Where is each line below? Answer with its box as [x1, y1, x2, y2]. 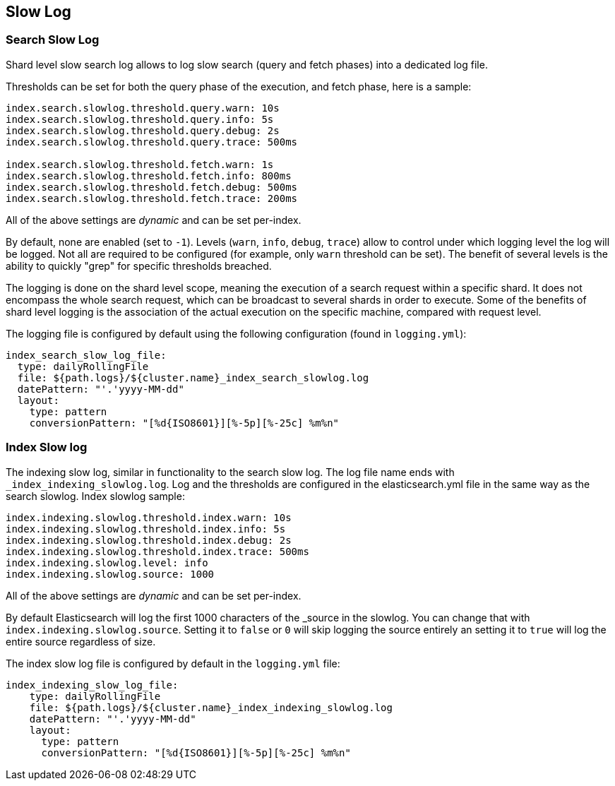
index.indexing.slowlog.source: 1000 [6, 568, 215, 580]
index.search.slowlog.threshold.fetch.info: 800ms [6, 169, 292, 181]
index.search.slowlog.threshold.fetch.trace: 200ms [6, 192, 298, 204]
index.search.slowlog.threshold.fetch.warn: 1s [6, 158, 274, 170]
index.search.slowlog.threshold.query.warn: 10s [6, 102, 280, 114]
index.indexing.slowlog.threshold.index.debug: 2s [6, 534, 292, 546]
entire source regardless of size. [6, 635, 156, 648]
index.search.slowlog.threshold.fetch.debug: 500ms [6, 181, 298, 193]
